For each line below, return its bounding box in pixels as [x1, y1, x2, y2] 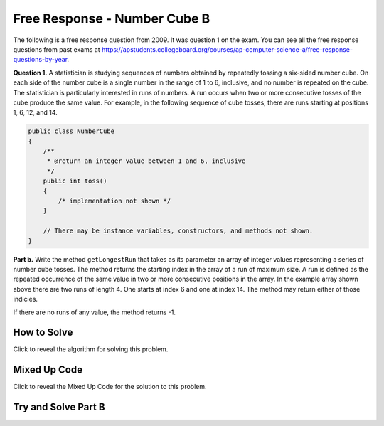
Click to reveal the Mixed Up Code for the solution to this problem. [13, 383, 207, 391]
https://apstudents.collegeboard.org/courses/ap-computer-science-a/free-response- [101, 45, 353, 53]
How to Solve [13, 326, 73, 339]
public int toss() [43, 177, 107, 185]
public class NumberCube [28, 127, 115, 135]
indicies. [13, 295, 38, 304]
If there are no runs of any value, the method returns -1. [13, 308, 176, 316]
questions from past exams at [13, 45, 101, 53]
